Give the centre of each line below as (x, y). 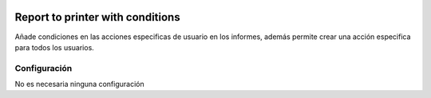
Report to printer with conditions (97, 17)
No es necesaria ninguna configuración (79, 84)
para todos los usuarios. (55, 47)
